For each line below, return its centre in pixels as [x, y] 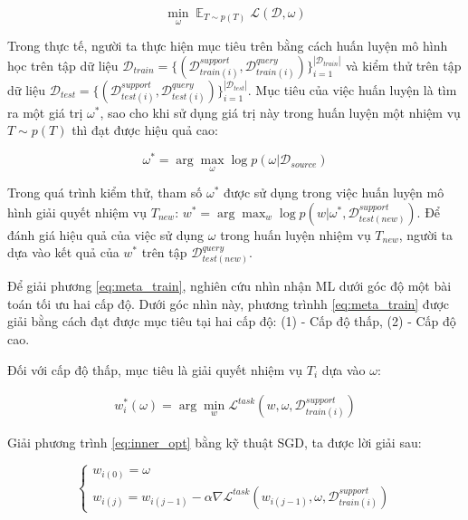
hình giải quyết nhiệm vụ [77, 212]
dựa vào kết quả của [63, 252]
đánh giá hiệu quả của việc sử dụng [106, 234]
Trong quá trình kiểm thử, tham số [105, 193]
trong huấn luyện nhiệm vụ [296, 234]
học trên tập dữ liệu [63, 65]
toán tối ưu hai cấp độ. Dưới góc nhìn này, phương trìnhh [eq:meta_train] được [229, 303]
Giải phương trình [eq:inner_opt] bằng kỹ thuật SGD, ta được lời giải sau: [215, 443]
